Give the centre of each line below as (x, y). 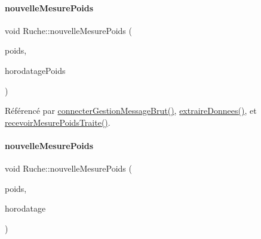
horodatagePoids (35, 70)
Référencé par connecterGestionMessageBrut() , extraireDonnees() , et (131, 111)
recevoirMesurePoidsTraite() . (58, 122)
